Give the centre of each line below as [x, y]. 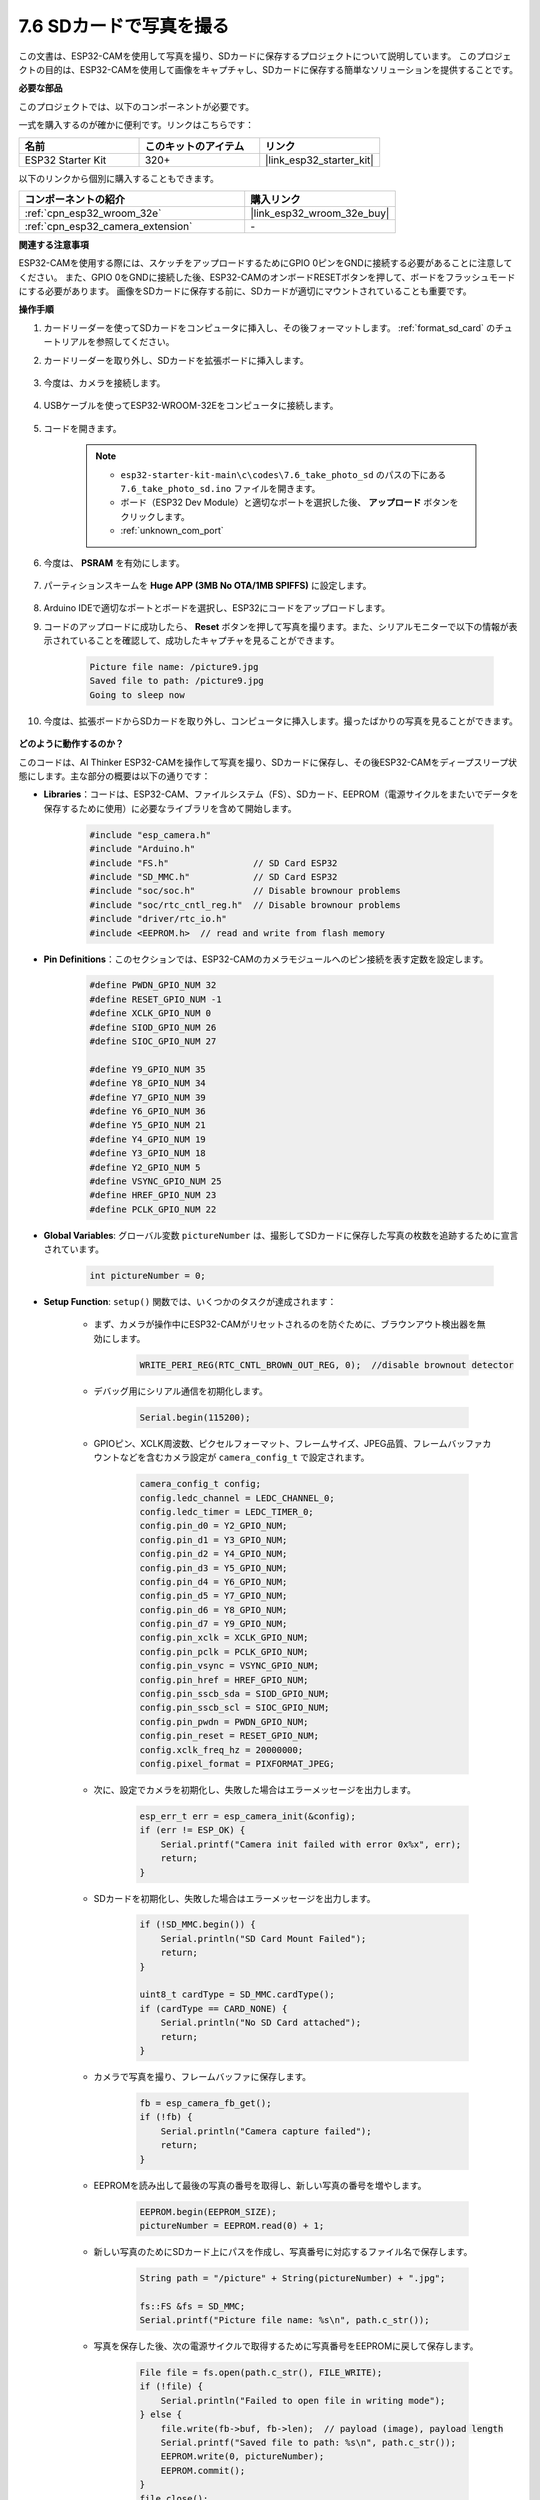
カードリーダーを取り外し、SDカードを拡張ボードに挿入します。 [176, 360]
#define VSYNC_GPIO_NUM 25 [155, 1181]
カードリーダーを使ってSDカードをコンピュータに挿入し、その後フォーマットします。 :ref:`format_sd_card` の [269, 327]
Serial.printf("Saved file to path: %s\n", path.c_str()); [308, 2442]
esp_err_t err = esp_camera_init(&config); [248, 1816]
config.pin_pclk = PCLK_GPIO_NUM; [224, 1651]
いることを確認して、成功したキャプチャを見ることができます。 [209, 641]
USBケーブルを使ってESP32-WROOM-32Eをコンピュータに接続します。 [191, 406]
